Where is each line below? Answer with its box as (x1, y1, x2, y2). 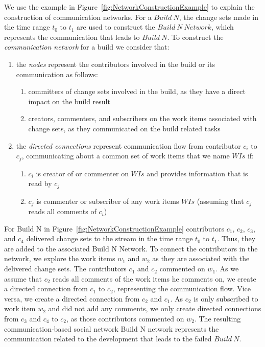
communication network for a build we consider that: (4, 41, 170, 52)
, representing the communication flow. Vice (113, 283, 251, 294)
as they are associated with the (152, 253, 250, 264)
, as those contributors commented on (66, 313, 184, 324)
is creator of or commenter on (36, 168, 129, 178)
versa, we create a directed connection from (4, 293, 140, 304)
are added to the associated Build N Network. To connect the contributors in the (4, 243, 258, 253)
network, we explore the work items (4, 253, 115, 264)
